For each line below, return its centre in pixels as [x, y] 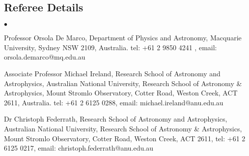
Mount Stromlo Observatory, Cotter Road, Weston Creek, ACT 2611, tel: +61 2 [125, 138]
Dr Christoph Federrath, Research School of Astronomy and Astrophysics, [116, 119]
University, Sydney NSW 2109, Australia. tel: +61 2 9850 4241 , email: [111, 47]
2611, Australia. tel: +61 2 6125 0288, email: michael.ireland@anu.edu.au [114, 102]
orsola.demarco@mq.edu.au [45, 57]
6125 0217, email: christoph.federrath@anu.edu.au [79, 148]
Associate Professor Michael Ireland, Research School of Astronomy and [112, 73]
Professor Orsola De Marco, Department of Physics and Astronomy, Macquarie [123, 38]
